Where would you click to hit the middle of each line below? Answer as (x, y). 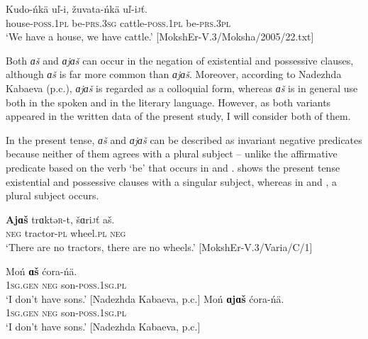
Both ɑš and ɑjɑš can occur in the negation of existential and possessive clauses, (180, 60)
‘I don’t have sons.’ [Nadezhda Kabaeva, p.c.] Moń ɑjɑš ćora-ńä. (145, 298)
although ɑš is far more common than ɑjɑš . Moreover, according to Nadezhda (174, 74)
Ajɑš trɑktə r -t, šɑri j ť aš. (60, 219)
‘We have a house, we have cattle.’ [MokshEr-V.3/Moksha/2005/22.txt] (160, 37)
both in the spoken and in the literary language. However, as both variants (168, 102)
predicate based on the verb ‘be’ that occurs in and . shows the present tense (173, 167)
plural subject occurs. (52, 195)
